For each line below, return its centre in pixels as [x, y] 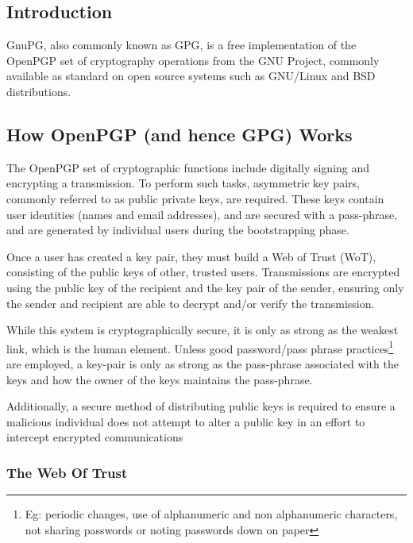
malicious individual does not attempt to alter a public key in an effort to [186, 421]
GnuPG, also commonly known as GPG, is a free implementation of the [181, 45]
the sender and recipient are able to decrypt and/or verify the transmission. [191, 303]
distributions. [39, 91]
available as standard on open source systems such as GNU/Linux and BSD [191, 76]
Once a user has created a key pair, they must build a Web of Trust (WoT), [191, 256]
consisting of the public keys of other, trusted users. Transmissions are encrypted [203, 272]
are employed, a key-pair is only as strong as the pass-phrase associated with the [203, 363]
